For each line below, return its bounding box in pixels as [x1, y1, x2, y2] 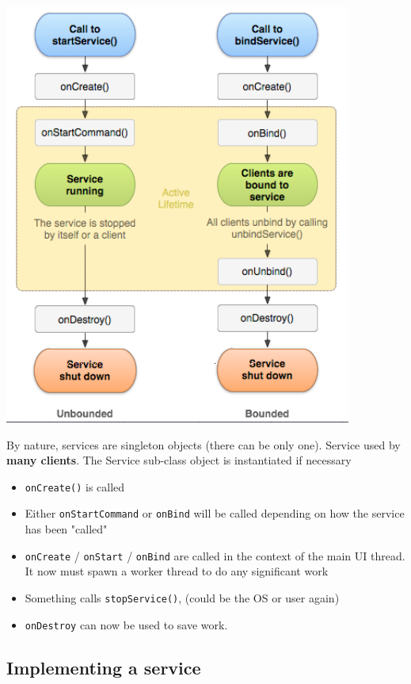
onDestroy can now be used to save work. [25, 616, 228, 632]
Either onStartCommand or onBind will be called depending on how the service [25, 505, 405, 522]
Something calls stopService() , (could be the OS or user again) [25, 589, 340, 606]
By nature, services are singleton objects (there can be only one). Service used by [6, 436, 401, 453]
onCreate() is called [25, 478, 125, 495]
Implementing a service [6, 655, 201, 679]
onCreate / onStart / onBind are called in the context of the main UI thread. [25, 547, 405, 564]
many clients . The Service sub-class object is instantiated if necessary [6, 452, 352, 468]
